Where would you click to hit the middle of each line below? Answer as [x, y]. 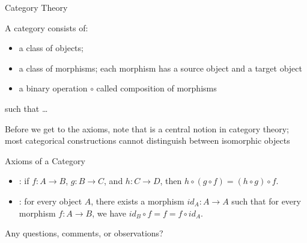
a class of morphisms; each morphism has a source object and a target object [160, 68]
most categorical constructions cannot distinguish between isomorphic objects [147, 140]
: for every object [50, 201]
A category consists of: [47, 27]
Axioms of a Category [45, 160]
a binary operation [53, 88]
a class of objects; [51, 48]
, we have [109, 213]
